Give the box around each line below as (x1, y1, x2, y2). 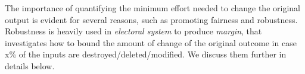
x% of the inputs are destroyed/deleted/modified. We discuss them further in (5, 48, 287, 60)
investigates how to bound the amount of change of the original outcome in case (5, 36, 297, 49)
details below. (5, 59, 55, 72)
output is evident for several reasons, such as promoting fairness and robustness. (5, 13, 298, 25)
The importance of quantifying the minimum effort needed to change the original (5, 2, 300, 14)
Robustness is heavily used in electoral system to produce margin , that (5, 25, 262, 37)
